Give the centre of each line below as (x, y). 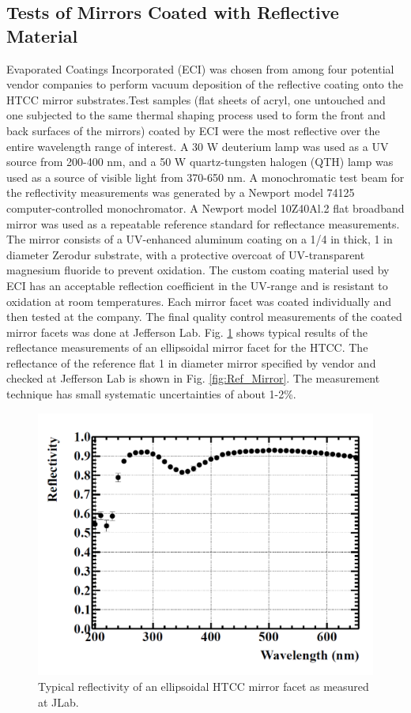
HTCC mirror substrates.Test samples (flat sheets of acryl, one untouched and (196, 99)
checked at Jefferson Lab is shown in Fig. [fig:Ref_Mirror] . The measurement (193, 378)
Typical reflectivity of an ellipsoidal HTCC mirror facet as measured (204, 686)
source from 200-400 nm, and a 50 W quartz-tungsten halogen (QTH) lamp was (200, 162)
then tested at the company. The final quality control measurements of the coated (204, 317)
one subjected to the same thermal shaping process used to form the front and (196, 115)
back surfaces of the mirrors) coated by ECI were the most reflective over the (193, 130)
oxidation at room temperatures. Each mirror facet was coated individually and (199, 301)
